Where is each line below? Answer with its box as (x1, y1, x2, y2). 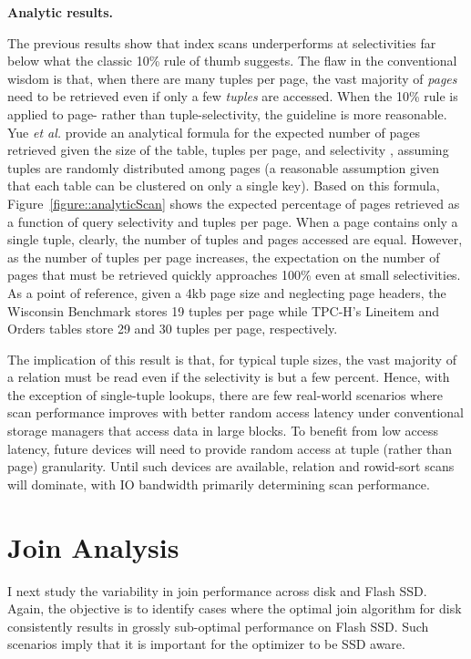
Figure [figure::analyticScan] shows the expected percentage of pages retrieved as (7, 193, 460, 212)
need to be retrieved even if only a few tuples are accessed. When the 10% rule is (7, 87, 458, 106)
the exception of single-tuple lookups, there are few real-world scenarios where (7, 385, 444, 404)
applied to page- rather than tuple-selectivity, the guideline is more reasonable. (7, 104, 447, 123)
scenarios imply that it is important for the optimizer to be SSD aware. (7, 634, 405, 654)
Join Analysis (7, 528, 179, 565)
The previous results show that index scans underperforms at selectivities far (7, 33, 436, 52)
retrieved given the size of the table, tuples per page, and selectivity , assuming (7, 140, 449, 160)
